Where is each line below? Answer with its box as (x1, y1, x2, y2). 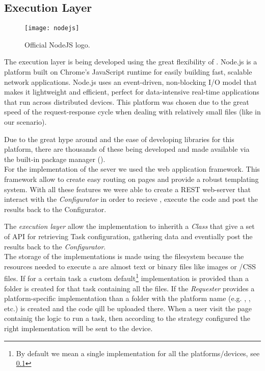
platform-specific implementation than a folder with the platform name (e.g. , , (4, 293, 251, 304)
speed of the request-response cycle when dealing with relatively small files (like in (4, 106, 261, 117)
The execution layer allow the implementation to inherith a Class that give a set (4, 221, 255, 231)
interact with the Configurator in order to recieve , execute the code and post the (4, 194, 258, 204)
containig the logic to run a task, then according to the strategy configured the (4, 313, 250, 323)
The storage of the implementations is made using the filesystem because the (4, 251, 244, 262)
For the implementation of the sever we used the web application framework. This (4, 164, 260, 174)
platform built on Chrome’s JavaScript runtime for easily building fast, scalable (4, 66, 252, 77)
